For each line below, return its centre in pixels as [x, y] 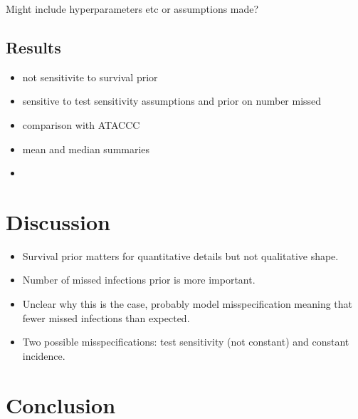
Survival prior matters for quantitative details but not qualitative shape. [180, 255]
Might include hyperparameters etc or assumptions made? [132, 9]
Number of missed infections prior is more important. [139, 280]
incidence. [44, 355]
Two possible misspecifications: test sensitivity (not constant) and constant [186, 342]
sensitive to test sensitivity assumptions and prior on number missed [172, 101]
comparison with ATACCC [81, 124]
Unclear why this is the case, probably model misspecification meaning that [188, 304]
